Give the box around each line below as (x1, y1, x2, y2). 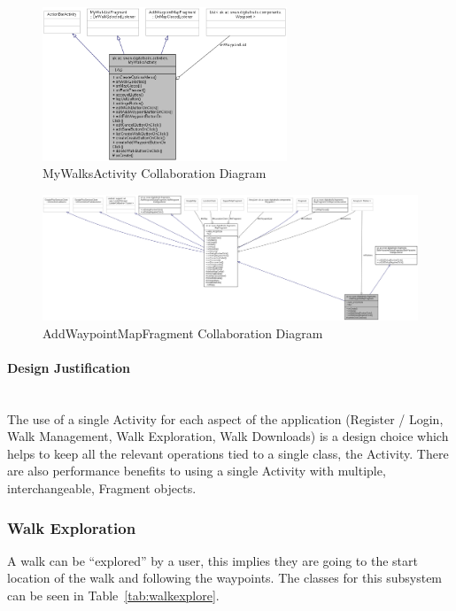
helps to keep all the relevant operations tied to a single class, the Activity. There (7, 444, 449, 462)
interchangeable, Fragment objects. (7, 478, 197, 497)
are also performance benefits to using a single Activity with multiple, (7, 461, 386, 480)
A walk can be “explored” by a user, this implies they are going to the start (7, 551, 418, 569)
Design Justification (7, 358, 130, 376)
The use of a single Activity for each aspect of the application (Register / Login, (7, 409, 444, 428)
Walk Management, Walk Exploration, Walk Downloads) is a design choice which (7, 427, 449, 445)
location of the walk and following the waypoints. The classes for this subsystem (7, 568, 443, 587)
